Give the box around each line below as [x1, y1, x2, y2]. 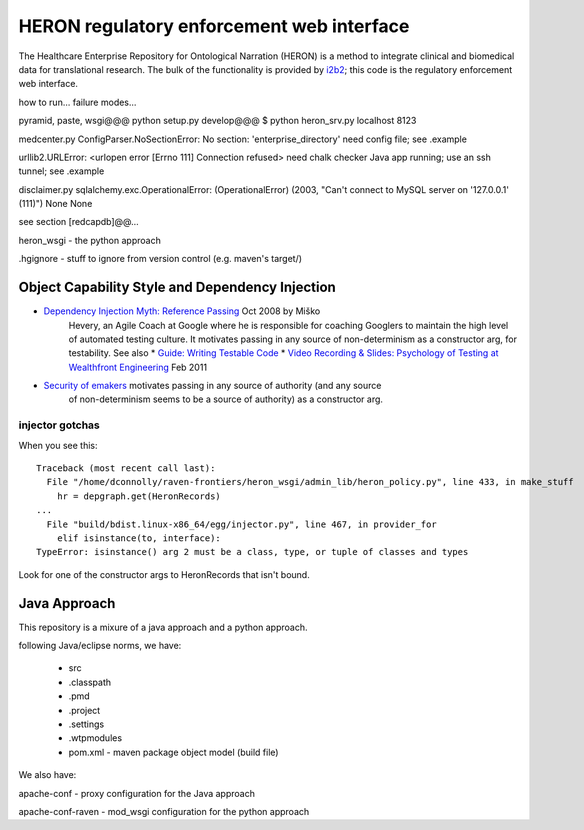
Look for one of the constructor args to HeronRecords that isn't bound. [18, 568, 310, 580]
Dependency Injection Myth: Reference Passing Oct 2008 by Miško [43, 305, 321, 317]
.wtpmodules [68, 732, 123, 744]
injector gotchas [18, 418, 100, 432]
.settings [68, 718, 105, 730]
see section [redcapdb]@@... [18, 216, 139, 228]
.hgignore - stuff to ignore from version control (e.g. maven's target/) [18, 253, 303, 265]
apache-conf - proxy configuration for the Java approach [18, 787, 255, 799]
